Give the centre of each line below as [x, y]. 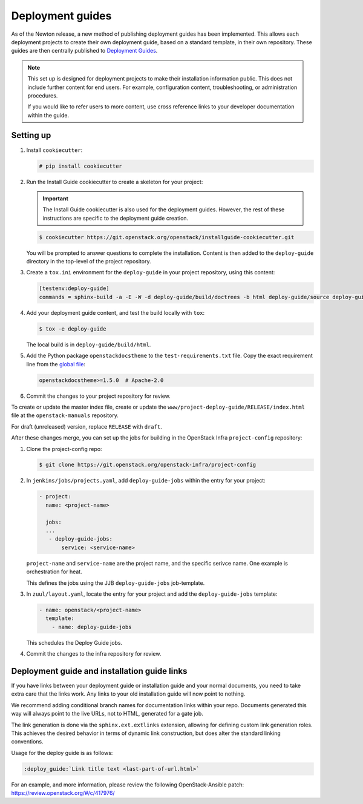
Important [56, 198]
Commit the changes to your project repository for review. [98, 396]
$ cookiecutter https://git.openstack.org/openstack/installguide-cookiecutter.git [167, 237]
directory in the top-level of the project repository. [89, 262]
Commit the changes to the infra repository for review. [94, 654]
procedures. [43, 95]
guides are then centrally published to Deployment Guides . [84, 51]
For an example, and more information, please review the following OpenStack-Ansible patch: [128, 785]
